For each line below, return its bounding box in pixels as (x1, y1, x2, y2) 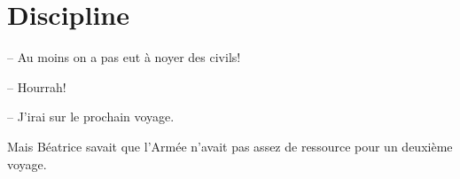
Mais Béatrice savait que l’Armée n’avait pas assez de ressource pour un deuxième (7, 136, 453, 155)
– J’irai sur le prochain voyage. (7, 107, 175, 126)
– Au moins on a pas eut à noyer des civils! (7, 48, 241, 66)
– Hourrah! (7, 77, 66, 96)
